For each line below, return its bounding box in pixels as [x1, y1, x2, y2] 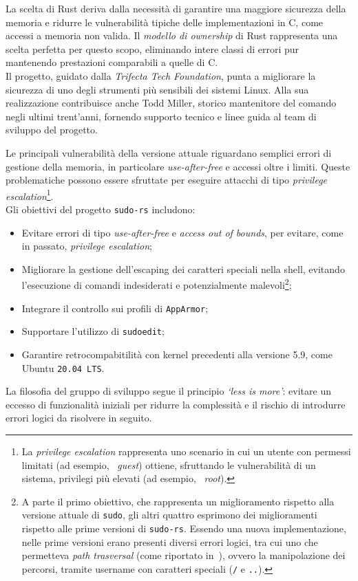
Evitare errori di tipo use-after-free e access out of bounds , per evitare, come [21, 225, 344, 239]
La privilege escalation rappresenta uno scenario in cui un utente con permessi [21, 444, 351, 458]
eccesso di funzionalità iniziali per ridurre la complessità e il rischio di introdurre [6, 397, 346, 411]
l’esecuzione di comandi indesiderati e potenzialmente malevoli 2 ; [21, 276, 292, 292]
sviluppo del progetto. [6, 122, 98, 137]
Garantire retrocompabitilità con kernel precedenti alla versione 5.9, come [21, 347, 333, 361]
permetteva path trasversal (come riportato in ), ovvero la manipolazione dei [21, 548, 346, 562]
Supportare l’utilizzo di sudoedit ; [21, 324, 165, 338]
